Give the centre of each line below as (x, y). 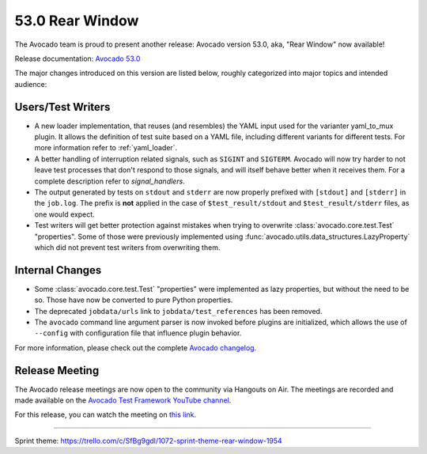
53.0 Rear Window (77, 21)
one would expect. (64, 214)
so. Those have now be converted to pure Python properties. (134, 300)
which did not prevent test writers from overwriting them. (127, 247)
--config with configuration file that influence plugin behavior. (138, 333)
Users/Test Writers (62, 107)
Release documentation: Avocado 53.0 (77, 59)
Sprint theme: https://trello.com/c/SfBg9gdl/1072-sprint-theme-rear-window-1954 (148, 441)
